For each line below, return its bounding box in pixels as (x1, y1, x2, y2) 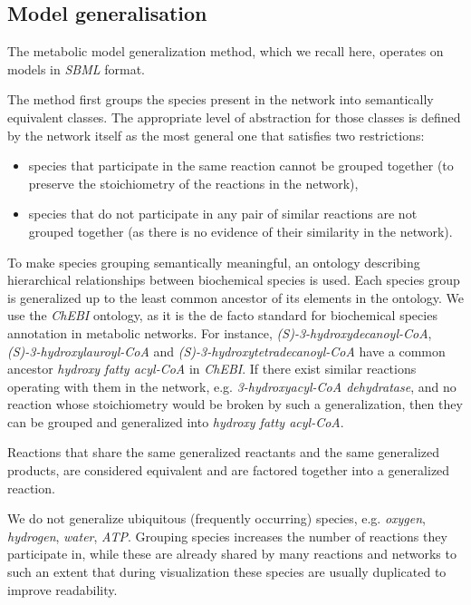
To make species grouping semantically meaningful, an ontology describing (7, 252, 420, 271)
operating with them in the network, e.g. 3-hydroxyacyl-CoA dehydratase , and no (7, 376, 457, 395)
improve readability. (7, 580, 118, 599)
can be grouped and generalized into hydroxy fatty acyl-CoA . (7, 412, 344, 431)
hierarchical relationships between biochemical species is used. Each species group (7, 270, 460, 289)
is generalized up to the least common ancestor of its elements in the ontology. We (7, 288, 465, 307)
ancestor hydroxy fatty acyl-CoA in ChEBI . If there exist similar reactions (7, 359, 417, 378)
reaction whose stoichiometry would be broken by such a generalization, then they (7, 395, 463, 414)
